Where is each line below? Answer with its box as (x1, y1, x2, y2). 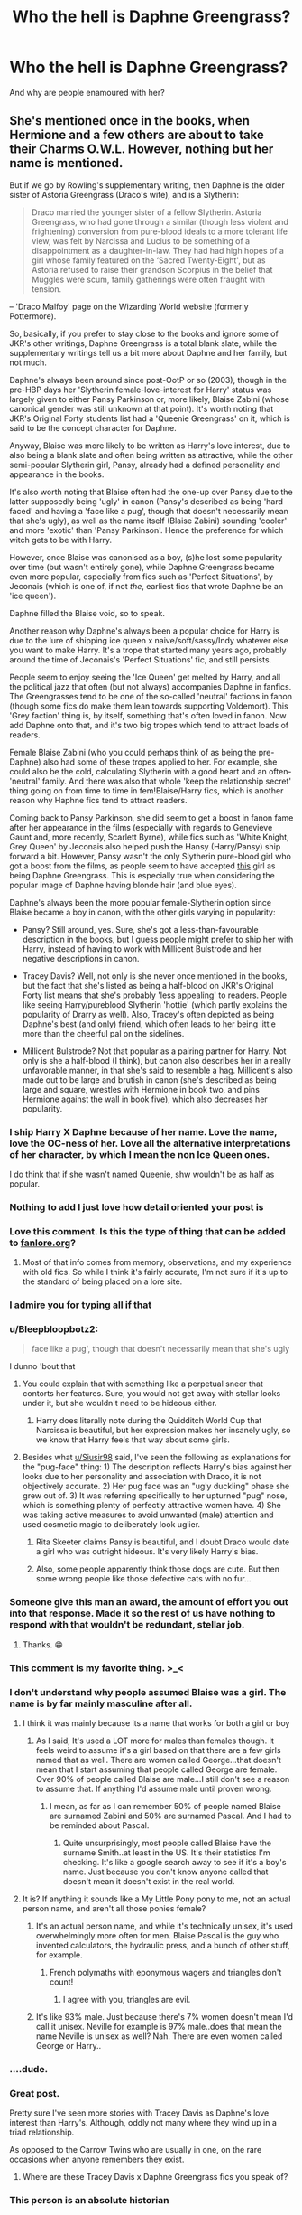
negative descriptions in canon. (22, 953, 140, 963)
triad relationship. (9, 2126, 75, 2138)
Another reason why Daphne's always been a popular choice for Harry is (9, 625, 279, 636)
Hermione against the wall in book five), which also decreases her (22, 1093, 268, 1104)
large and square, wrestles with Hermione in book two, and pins (22, 1084, 260, 1094)
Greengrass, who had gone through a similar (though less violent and (31, 216, 288, 227)
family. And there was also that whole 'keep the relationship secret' (41, 775, 291, 786)
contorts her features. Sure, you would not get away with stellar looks (22, 1388, 281, 1399)
